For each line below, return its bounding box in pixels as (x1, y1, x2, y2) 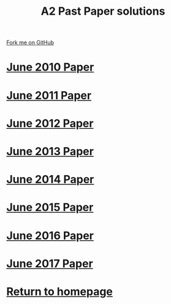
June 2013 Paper (6, 144, 94, 158)
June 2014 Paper (6, 173, 94, 186)
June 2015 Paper (6, 200, 94, 215)
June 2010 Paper (6, 60, 94, 74)
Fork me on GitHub (6, 39, 54, 47)
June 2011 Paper (6, 88, 92, 102)
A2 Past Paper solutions (40, 4, 165, 18)
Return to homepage (6, 284, 113, 298)
